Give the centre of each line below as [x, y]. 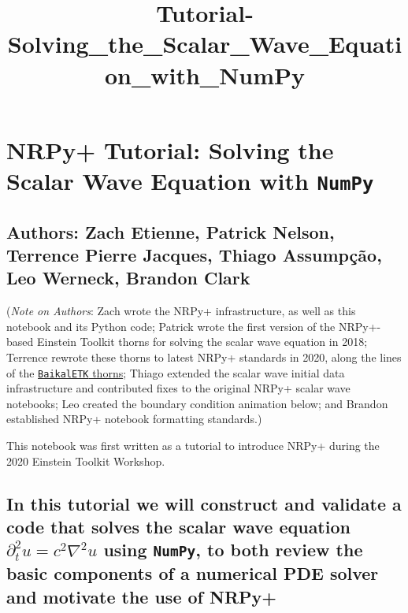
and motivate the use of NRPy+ [142, 596]
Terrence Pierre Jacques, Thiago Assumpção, [194, 255]
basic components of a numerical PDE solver [193, 573]
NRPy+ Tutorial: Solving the [170, 149]
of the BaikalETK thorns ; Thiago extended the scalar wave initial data [176, 372]
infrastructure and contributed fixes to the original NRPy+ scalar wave [178, 388]
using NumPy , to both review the [233, 550]
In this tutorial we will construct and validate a [204, 503]
